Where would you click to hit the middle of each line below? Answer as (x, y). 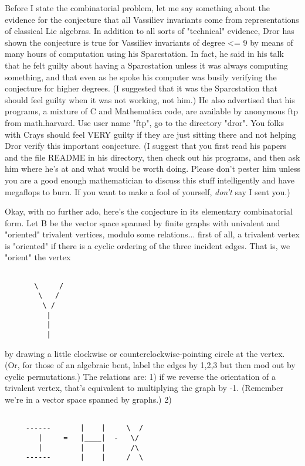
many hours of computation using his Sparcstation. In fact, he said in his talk (144, 54)
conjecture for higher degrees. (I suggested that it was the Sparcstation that (141, 88)
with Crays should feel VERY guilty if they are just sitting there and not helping (150, 134)
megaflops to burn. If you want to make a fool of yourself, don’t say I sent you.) (148, 191)
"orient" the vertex (38, 257)
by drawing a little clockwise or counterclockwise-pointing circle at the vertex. (145, 353)
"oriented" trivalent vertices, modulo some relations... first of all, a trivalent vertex (152, 234)
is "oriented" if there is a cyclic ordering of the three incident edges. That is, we (148, 245)
